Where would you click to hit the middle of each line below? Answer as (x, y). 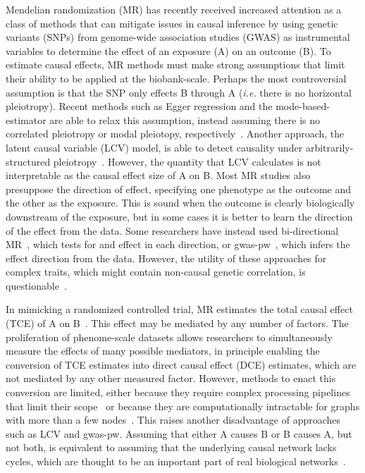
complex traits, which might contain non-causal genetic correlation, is (156, 272)
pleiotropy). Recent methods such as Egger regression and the (139, 106)
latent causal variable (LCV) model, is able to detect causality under (154, 147)
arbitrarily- (329, 147)
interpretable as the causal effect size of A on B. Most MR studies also (158, 175)
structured (28, 161)
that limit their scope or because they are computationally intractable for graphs (183, 406)
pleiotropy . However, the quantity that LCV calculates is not (187, 161)
